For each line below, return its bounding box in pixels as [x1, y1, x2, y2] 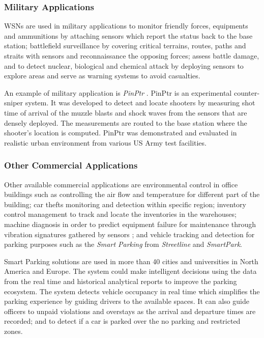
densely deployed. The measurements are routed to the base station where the [4, 117, 247, 128]
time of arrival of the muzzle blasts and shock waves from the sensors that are [4, 107, 247, 118]
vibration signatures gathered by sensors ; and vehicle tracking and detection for [4, 229, 255, 239]
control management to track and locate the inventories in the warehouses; [4, 209, 237, 219]
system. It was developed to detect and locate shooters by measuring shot [25, 97, 255, 108]
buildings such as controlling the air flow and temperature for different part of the [4, 189, 260, 200]
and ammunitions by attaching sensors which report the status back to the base [4, 30, 253, 41]
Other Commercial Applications [4, 159, 138, 172]
